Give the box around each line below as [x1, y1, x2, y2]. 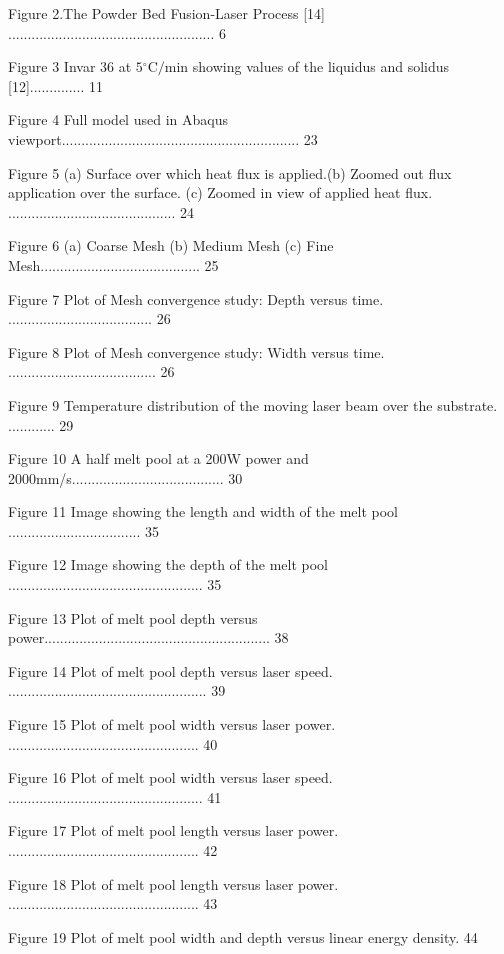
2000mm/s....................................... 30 [8, 467, 243, 488]
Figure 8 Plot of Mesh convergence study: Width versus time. [8, 341, 385, 362]
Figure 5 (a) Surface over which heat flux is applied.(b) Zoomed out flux [8, 162, 452, 183]
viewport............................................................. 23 [8, 128, 318, 149]
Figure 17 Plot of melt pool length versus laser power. [8, 820, 339, 841]
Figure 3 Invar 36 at [8, 56, 132, 77]
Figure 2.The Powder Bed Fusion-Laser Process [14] [8, 3, 326, 23]
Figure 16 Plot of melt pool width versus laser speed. [8, 767, 333, 788]
